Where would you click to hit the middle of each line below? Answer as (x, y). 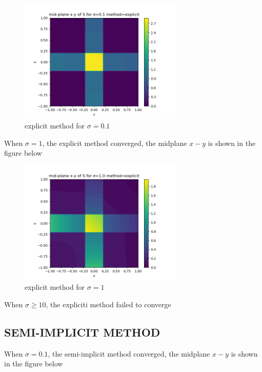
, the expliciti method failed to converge (108, 304)
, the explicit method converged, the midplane (115, 143)
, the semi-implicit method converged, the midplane (129, 353)
